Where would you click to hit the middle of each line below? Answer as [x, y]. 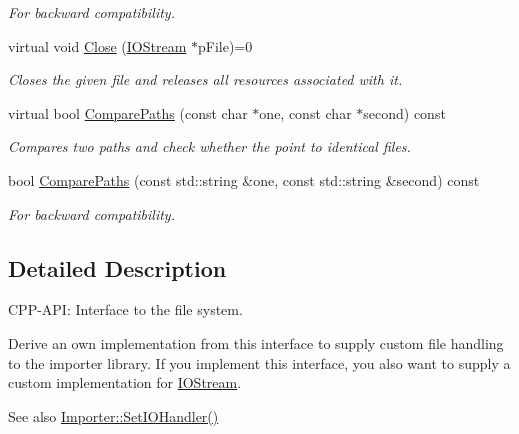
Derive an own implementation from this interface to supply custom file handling [256, 342]
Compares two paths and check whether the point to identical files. [209, 146]
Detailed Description [117, 267]
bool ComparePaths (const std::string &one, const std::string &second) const [244, 179]
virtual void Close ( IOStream [97, 45]
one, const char [305, 112]
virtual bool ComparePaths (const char [128, 112]
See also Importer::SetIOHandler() [113, 415]
